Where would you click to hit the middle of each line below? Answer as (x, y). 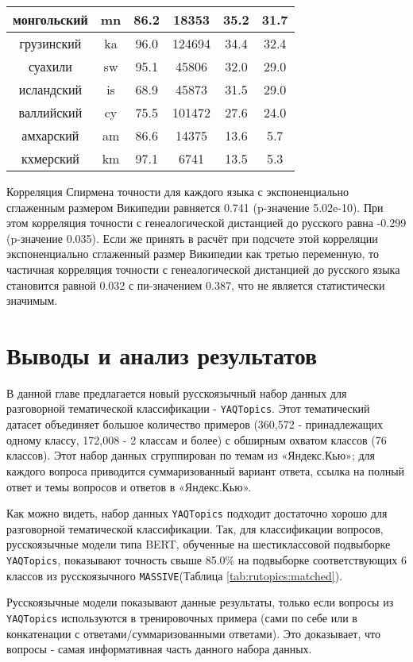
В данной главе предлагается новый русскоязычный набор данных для (177, 393)
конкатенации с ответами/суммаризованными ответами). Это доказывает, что (194, 633)
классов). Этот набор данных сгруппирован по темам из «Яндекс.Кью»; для (191, 455)
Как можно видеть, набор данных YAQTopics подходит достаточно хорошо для (197, 513)
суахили (50, 66)
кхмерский (50, 158)
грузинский (50, 43)
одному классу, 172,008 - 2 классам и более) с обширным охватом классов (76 (197, 439)
